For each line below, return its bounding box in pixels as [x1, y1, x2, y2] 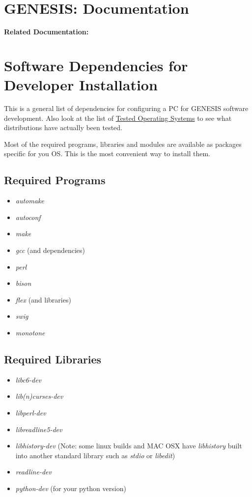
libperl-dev [15, 407, 46, 417]
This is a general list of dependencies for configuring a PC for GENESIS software [4, 103, 249, 113]
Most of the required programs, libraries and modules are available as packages [4, 138, 242, 149]
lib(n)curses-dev [15, 391, 63, 401]
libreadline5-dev [15, 424, 62, 434]
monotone [15, 327, 45, 337]
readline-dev [15, 467, 52, 477]
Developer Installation [4, 75, 158, 95]
